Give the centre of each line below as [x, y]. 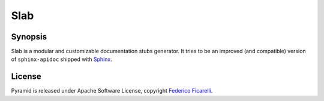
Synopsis [29, 37]
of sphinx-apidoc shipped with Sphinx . [61, 59]
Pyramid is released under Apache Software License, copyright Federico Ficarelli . [112, 91]
